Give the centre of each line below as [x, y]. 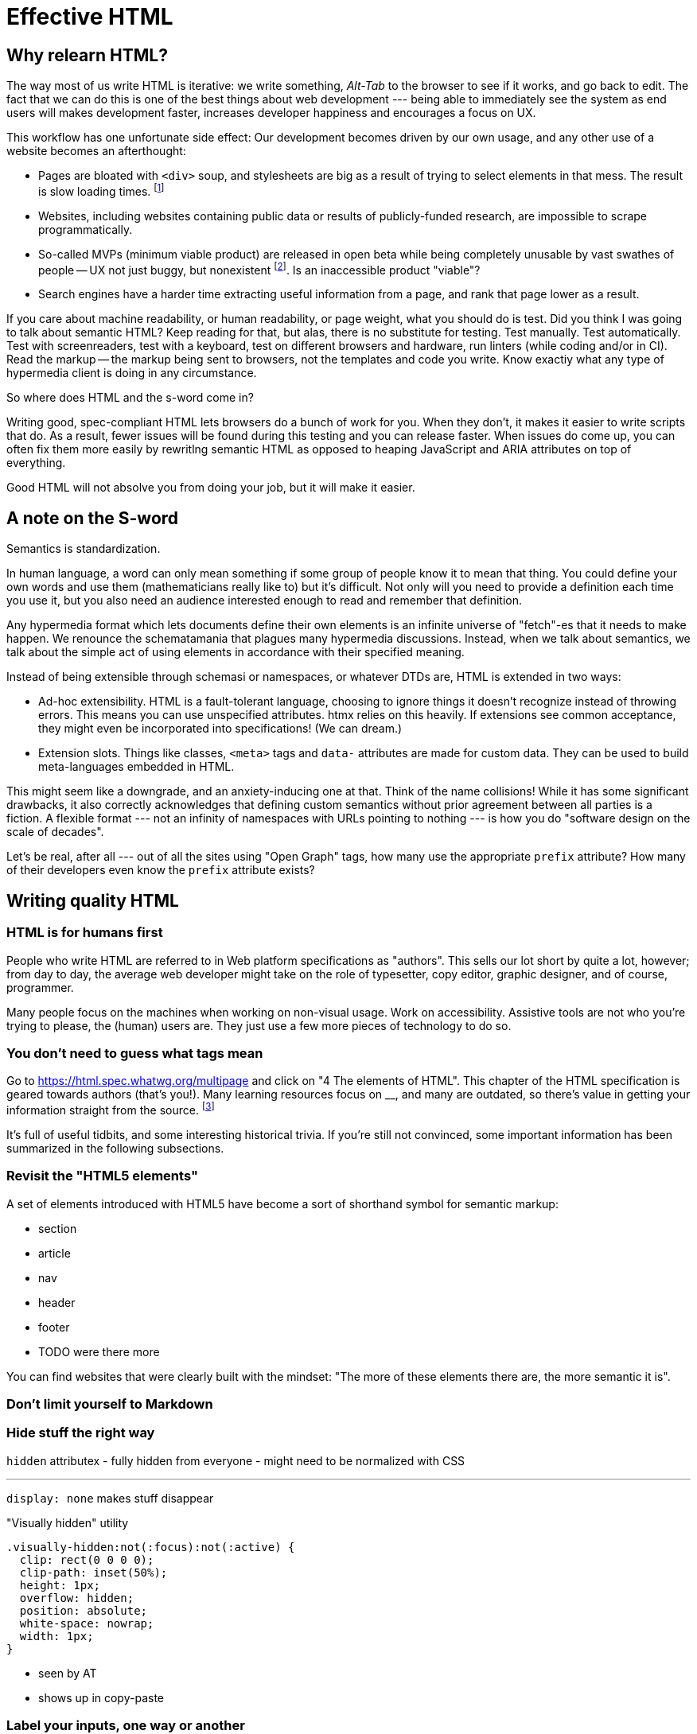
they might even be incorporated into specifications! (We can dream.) [220, 729]
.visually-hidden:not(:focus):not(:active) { [151, 1547]
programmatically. [86, 229]
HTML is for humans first [85, 933]
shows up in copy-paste [101, 1697]
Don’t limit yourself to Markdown [110, 1404]
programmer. [40, 987]
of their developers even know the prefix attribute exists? [161, 870]
